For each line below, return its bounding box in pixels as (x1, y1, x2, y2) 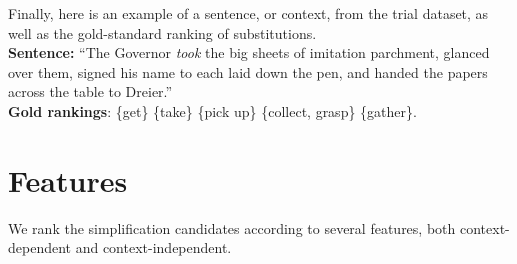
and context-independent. (75, 237, 232, 258)
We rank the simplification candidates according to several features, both (8, 217, 456, 238)
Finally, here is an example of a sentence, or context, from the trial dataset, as (8, 3, 489, 23)
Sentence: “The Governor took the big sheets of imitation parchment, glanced (8, 42, 490, 63)
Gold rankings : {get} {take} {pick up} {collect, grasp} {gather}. (8, 100, 417, 121)
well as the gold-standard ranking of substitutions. (8, 22, 317, 43)
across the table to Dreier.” (8, 81, 173, 102)
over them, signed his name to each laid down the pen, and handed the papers (8, 61, 488, 82)
